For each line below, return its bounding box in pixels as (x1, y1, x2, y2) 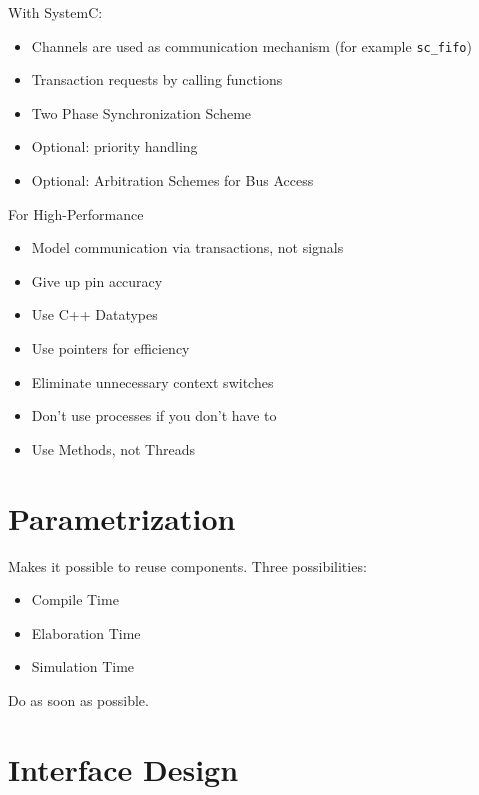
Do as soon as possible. (8, 689, 149, 710)
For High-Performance (8, 203, 144, 224)
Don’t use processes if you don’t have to (31, 405, 277, 426)
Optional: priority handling (31, 136, 198, 157)
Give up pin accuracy (31, 270, 163, 291)
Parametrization (8, 497, 236, 538)
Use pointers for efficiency (31, 338, 190, 358)
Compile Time (31, 589, 119, 610)
